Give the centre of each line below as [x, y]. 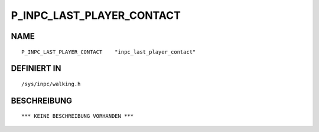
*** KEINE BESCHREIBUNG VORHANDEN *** [78, 116]
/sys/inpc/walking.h [51, 84]
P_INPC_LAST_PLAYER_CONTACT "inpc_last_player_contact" [109, 52]
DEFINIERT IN [36, 69]
